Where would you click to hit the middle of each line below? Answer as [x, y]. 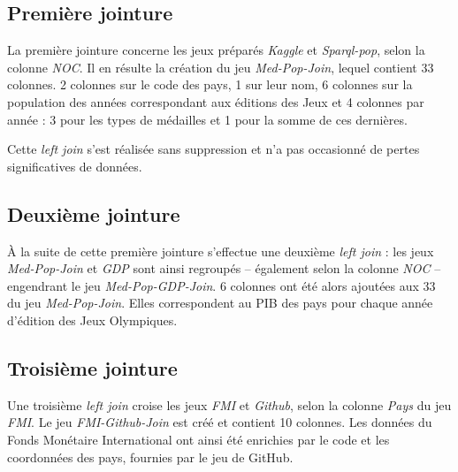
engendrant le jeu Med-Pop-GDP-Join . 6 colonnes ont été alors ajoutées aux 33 [221, 285]
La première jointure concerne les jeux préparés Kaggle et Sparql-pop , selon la [216, 50]
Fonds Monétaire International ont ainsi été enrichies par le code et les [198, 439]
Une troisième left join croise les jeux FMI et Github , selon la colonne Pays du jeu [229, 404]
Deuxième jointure [94, 213]
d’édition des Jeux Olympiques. [92, 320]
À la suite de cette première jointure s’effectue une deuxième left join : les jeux [221, 251]
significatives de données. [75, 166]
